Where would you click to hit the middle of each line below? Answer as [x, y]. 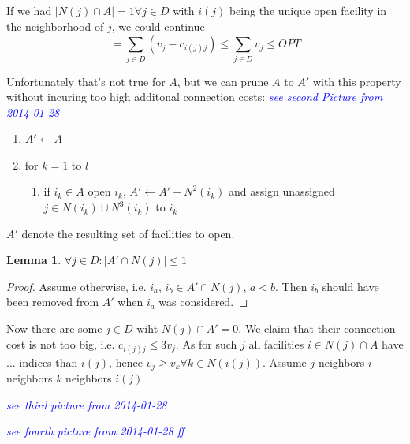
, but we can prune [223, 81]
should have [350, 286]
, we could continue [158, 26]
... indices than [42, 362]
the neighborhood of [55, 26]
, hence [126, 362]
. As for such [206, 343]
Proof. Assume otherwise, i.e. [76, 286]
